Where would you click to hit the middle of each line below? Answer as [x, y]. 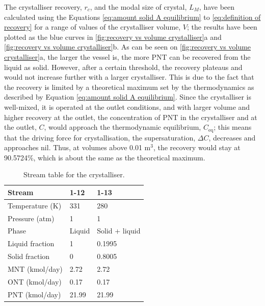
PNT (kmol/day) [34, 294]
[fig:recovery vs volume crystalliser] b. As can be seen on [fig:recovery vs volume [128, 47]
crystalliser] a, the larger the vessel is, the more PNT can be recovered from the [127, 56]
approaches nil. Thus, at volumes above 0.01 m [77, 147]
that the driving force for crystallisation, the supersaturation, [100, 137]
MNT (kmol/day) [35, 269]
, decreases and [232, 137]
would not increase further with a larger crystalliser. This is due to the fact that [129, 77]
